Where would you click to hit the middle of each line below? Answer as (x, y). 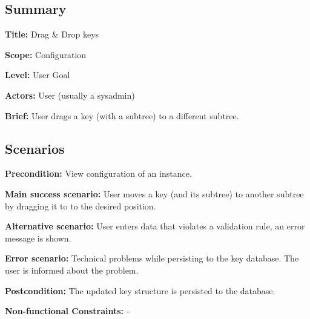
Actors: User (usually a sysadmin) (70, 95)
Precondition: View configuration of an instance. (98, 173)
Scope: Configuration (46, 54)
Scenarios (35, 148)
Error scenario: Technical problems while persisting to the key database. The (152, 258)
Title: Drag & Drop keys (52, 34)
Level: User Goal (38, 75)
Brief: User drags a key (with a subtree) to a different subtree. (122, 115)
